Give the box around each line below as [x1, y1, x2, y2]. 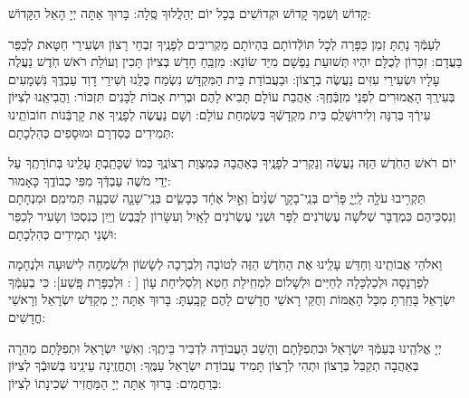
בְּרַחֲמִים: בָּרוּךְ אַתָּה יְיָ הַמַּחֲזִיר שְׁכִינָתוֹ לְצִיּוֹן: [8, 373, 222, 392]
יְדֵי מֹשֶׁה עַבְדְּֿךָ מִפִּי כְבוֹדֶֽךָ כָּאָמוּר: [8, 170, 171, 189]
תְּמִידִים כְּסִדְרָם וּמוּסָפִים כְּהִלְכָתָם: [8, 122, 175, 141]
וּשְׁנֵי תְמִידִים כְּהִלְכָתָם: [8, 223, 118, 242]
